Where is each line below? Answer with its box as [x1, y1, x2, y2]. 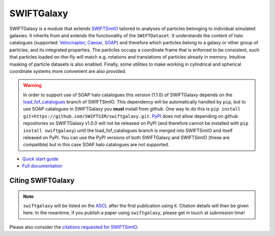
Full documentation [22, 163, 63, 169]
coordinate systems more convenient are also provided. [9, 68, 127, 74]
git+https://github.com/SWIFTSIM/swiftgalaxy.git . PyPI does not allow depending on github [23, 113, 238, 119]
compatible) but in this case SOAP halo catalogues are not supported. [23, 142, 170, 148]
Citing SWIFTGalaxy [9, 176, 75, 185]
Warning [23, 82, 42, 89]
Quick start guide [22, 155, 59, 162]
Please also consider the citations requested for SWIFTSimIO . [9, 224, 139, 230]
